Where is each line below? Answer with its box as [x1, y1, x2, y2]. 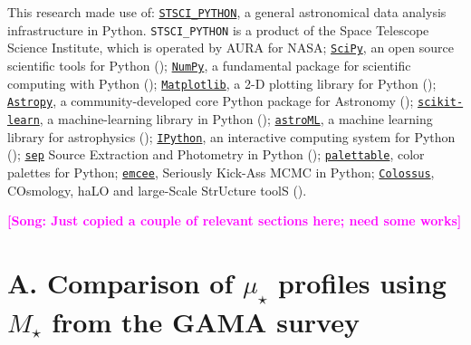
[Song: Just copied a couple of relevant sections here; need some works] [7, 211, 462, 230]
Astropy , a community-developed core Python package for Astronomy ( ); [7, 91, 414, 110]
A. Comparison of [7, 264, 234, 301]
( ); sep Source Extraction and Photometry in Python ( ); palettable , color [7, 145, 425, 164]
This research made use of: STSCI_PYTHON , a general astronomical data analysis [7, 3, 447, 21]
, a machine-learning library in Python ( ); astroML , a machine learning [39, 109, 433, 128]
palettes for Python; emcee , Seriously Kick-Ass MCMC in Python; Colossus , [7, 162, 435, 181]
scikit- [418, 96, 464, 110]
